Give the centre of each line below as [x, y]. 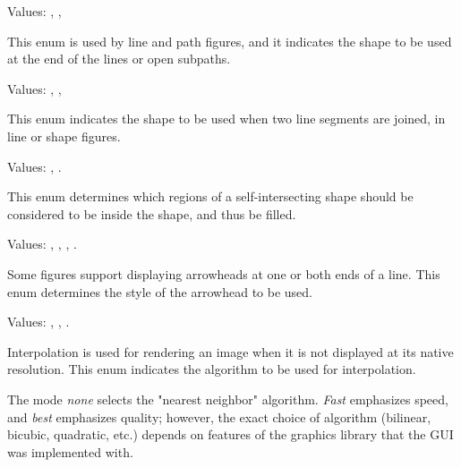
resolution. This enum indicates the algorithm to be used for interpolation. [212, 369]
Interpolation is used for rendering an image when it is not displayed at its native [230, 351]
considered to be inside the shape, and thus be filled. [152, 213]
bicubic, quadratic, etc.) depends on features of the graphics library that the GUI [230, 434]
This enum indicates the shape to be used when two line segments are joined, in [226, 119]
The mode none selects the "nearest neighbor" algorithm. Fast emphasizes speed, [228, 399]
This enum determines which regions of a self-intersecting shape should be [210, 196]
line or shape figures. [64, 136]
